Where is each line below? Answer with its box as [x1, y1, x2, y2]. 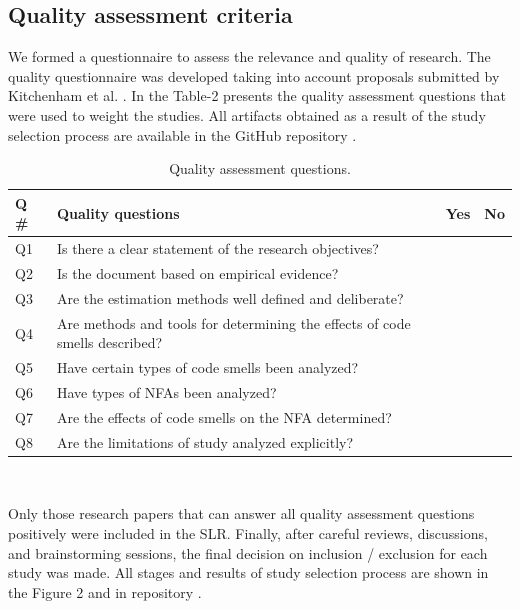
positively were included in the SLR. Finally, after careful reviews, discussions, [8, 522, 488, 543]
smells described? [56, 332, 163, 353]
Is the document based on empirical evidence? [56, 263, 339, 284]
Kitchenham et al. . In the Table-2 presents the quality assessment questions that [8, 85, 506, 106]
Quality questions [56, 202, 180, 223]
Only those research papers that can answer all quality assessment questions [8, 503, 475, 524]
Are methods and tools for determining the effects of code [56, 312, 411, 333]
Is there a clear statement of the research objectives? [56, 238, 379, 259]
